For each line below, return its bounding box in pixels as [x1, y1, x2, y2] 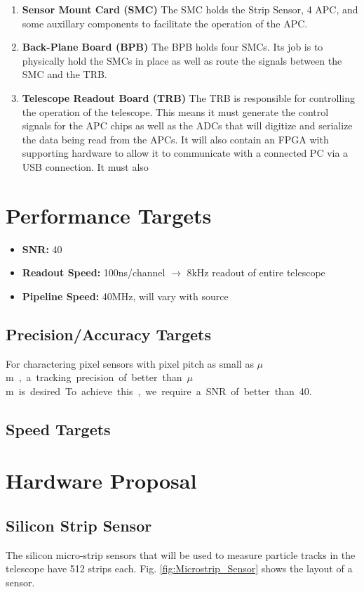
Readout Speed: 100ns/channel [22, 265, 166, 280]
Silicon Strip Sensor [6, 514, 152, 536]
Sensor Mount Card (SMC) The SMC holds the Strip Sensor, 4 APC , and [22, 2, 358, 16]
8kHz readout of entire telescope [187, 265, 325, 280]
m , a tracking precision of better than [6, 370, 182, 385]
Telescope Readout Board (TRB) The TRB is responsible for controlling [22, 90, 356, 105]
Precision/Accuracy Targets [6, 323, 211, 345]
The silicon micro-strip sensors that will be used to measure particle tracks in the [6, 547, 356, 562]
